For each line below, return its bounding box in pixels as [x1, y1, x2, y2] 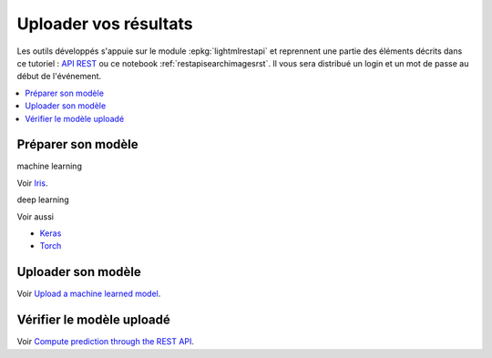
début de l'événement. [16, 71, 102, 82]
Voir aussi [16, 210, 55, 222]
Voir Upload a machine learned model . [16, 288, 161, 300]
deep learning [16, 194, 69, 205]
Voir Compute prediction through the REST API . [16, 336, 195, 347]
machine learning [16, 160, 82, 172]
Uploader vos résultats [16, 14, 193, 34]
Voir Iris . [16, 178, 48, 189]
